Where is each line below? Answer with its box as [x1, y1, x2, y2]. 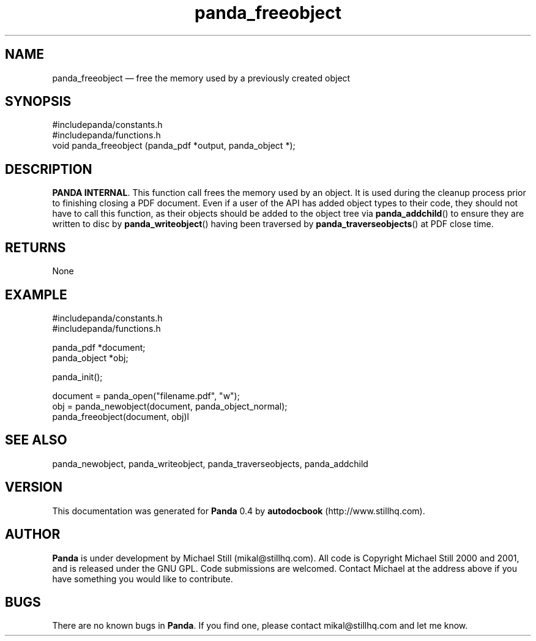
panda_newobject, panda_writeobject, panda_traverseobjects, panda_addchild [52, 458, 368, 469]
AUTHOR [5, 527, 61, 542]
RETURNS [5, 239, 66, 255]
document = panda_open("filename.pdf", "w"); [52, 390, 240, 401]
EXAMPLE [5, 287, 67, 302]
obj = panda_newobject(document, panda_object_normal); [52, 400, 288, 411]
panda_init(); [52, 371, 103, 382]
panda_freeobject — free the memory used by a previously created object [52, 72, 351, 83]
